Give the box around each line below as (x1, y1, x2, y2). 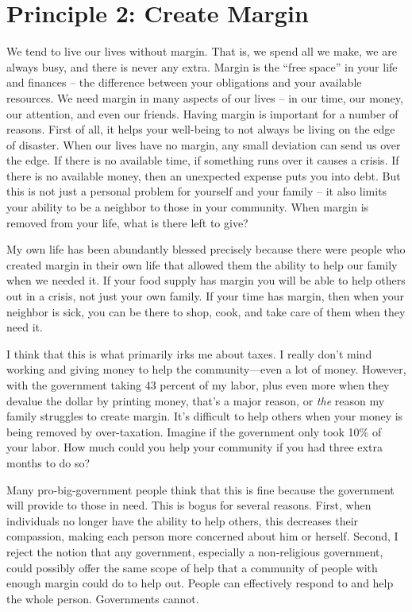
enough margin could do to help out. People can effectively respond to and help (6, 575, 394, 591)
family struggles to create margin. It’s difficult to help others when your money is (6, 408, 403, 424)
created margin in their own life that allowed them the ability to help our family (6, 256, 398, 273)
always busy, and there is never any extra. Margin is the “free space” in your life (6, 58, 398, 75)
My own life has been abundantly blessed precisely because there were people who (6, 241, 406, 258)
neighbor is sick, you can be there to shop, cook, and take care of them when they (6, 303, 406, 320)
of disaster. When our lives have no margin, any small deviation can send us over (6, 136, 401, 153)
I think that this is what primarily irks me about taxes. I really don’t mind (6, 345, 372, 362)
